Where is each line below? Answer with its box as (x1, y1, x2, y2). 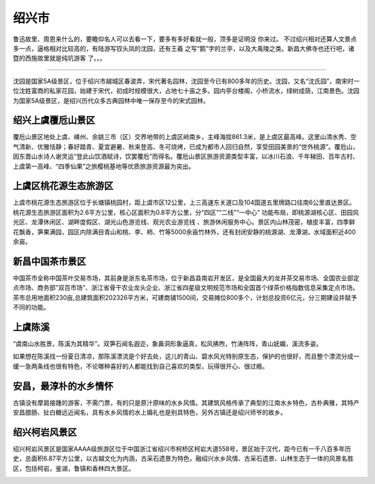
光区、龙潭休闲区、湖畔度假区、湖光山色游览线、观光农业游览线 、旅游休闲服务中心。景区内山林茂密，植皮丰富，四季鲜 (12, 218, 356, 226)
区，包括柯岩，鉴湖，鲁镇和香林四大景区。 (12, 464, 135, 472)
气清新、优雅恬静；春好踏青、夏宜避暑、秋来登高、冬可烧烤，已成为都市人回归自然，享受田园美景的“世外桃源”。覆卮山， (12, 143, 359, 151)
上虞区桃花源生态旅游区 (12, 180, 114, 192)
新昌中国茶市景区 (12, 255, 86, 267)
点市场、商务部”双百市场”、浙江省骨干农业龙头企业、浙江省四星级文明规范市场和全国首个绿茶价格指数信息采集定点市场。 (12, 284, 359, 292)
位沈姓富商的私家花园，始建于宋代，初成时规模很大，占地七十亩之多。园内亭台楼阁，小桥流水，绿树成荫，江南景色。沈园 (12, 87, 360, 95)
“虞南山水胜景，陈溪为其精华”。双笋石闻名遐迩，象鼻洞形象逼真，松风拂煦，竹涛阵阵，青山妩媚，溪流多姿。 (12, 339, 323, 348)
